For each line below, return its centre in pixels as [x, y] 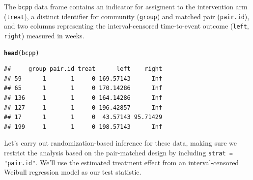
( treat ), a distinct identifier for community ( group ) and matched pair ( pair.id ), [127, 16]
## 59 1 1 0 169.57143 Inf [83, 78]
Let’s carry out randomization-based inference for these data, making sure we [120, 143]
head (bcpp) [22, 53]
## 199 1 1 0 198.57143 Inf [83, 127]
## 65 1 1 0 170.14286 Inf [83, 88]
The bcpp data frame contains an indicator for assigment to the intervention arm [126, 6]
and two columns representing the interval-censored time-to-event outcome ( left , [126, 26]
